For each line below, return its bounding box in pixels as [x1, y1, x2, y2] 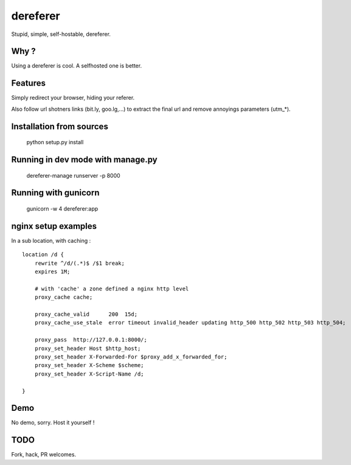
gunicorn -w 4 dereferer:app [26, 205, 99, 212]
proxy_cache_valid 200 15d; [34, 311, 138, 318]
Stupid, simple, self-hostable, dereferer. [11, 30, 111, 38]
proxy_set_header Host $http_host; [34, 344, 141, 352]
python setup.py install [26, 139, 84, 146]
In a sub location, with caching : [11, 237, 91, 244]
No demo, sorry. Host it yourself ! [11, 419, 95, 426]
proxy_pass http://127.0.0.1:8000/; [34, 337, 147, 343]
